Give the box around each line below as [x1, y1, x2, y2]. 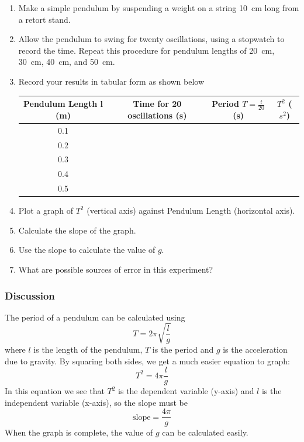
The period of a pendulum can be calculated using [5, 311, 185, 323]
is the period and [152, 343, 214, 355]
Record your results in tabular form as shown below [18, 75, 205, 87]
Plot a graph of [18, 204, 73, 217]
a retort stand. [18, 13, 71, 25]
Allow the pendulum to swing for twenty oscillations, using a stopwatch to [18, 33, 285, 45]
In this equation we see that [5, 385, 105, 397]
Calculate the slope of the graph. [18, 224, 136, 236]
